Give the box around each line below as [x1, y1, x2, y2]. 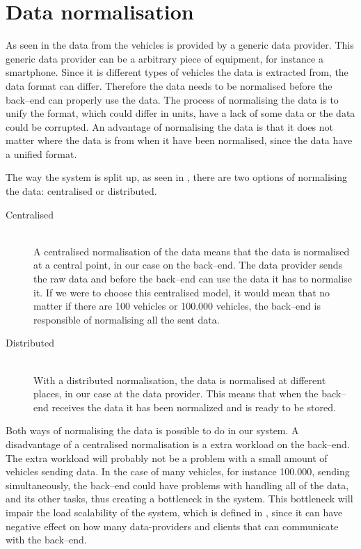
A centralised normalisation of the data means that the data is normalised [33, 244, 350, 258]
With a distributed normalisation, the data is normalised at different [33, 372, 326, 387]
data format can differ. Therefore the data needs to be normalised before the [6, 78, 332, 93]
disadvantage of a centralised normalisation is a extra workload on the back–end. [6, 436, 350, 451]
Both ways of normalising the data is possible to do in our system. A [6, 423, 299, 438]
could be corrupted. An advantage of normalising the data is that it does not [6, 119, 333, 134]
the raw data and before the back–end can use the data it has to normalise [33, 271, 353, 286]
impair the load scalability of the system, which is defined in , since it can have [6, 504, 343, 519]
